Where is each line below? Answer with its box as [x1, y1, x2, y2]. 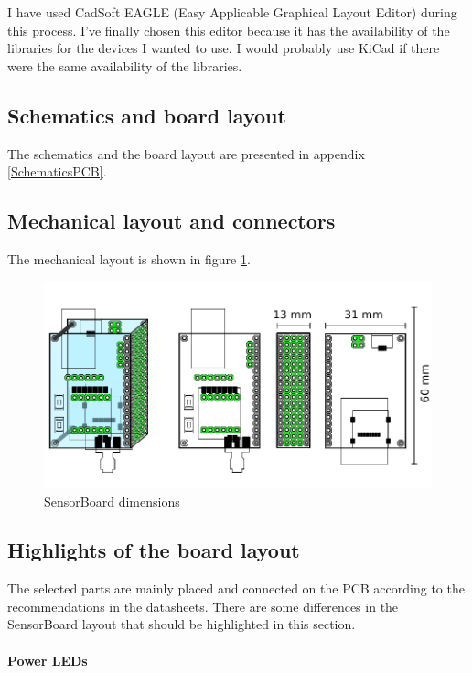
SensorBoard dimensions [44, 491, 180, 510]
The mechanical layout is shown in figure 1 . [7, 249, 251, 268]
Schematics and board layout [7, 101, 286, 129]
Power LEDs [7, 650, 88, 669]
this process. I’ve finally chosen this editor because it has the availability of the [7, 20, 450, 39]
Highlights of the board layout [7, 536, 300, 564]
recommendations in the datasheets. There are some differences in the [7, 596, 399, 615]
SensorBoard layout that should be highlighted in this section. [7, 614, 356, 634]
